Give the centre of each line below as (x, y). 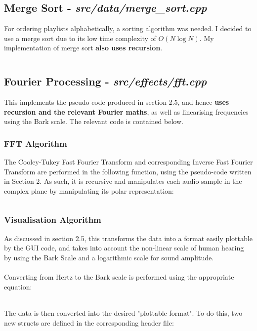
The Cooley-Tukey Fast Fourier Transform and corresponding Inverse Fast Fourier (128, 162)
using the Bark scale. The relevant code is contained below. (94, 121)
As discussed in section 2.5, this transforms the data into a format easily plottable (128, 238)
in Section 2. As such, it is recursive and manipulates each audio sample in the (123, 181)
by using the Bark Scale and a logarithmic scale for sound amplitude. (109, 257)
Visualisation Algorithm (53, 220)
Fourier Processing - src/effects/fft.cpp (106, 81)
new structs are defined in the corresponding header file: (89, 322)
